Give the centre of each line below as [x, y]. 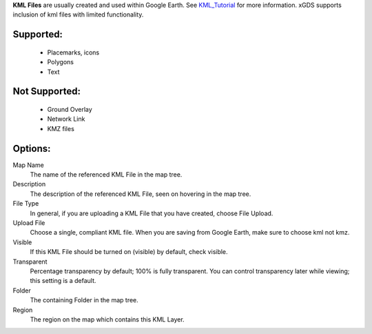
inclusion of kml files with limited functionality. [78, 14]
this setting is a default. [63, 281]
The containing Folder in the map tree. [84, 300]
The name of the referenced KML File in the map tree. [106, 175]
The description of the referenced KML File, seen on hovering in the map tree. [141, 194]
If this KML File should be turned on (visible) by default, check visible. [129, 252]
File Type [26, 204]
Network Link [66, 119]
